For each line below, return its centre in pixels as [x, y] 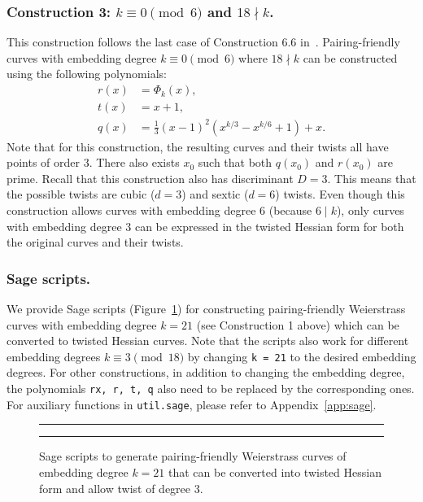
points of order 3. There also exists [93, 162]
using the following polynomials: [87, 74]
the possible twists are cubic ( [81, 194]
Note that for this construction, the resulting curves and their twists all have [198, 146]
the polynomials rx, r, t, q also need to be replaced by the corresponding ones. [211, 389]
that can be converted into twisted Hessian [275, 471]
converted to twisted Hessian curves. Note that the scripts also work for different [208, 340]
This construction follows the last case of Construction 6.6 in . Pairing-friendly [203, 42]
